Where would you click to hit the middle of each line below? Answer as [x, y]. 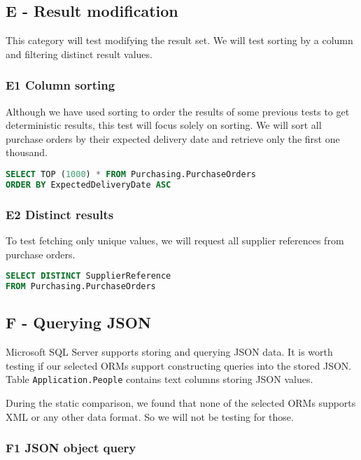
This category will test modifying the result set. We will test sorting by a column [179, 40]
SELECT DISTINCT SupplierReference [89, 276]
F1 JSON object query [71, 448]
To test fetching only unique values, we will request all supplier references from [175, 240]
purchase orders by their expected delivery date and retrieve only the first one [173, 138]
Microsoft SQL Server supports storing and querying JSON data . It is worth [169, 352]
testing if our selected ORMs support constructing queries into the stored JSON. [179, 365]
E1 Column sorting [61, 85]
